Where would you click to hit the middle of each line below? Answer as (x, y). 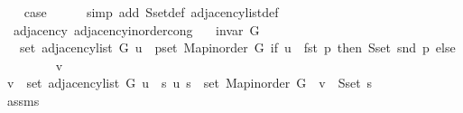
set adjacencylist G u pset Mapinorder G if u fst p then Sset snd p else (237, 47)
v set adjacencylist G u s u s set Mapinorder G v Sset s (190, 83)
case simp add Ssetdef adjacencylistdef (151, 12)
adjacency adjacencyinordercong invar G (136, 29)
